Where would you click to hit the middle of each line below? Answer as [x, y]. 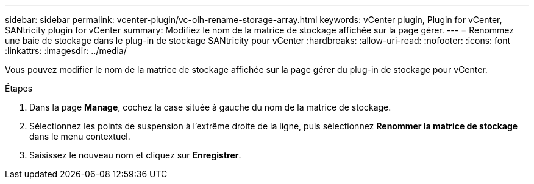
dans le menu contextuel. [80, 136]
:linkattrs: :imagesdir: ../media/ [66, 51]
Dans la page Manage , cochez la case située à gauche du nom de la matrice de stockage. [210, 107]
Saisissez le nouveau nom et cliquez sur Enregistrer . [135, 155]
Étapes [19, 88]
